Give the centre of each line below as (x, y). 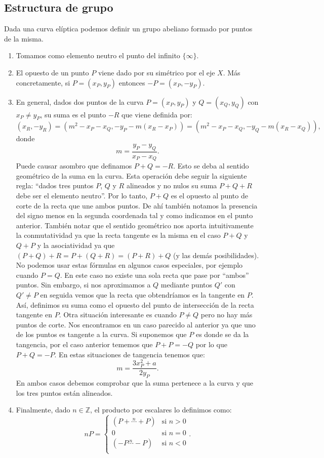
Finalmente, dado (43, 410)
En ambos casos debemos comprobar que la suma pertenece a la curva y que (134, 383)
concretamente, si (43, 82)
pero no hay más (227, 315)
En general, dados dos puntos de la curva (80, 101)
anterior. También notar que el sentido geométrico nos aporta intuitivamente (135, 225)
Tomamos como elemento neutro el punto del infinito (98, 55)
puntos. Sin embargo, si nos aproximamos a (83, 285)
